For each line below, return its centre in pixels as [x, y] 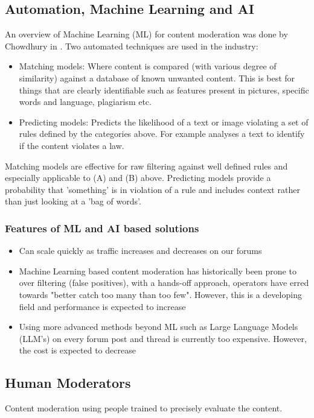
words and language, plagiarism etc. [85, 102]
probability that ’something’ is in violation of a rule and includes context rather [152, 189]
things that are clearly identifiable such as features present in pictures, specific [164, 90]
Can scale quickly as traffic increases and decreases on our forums [140, 251]
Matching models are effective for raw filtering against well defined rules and [146, 166]
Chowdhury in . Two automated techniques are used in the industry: [132, 46]
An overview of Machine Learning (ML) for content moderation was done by [146, 34]
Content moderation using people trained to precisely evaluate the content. [144, 408]
